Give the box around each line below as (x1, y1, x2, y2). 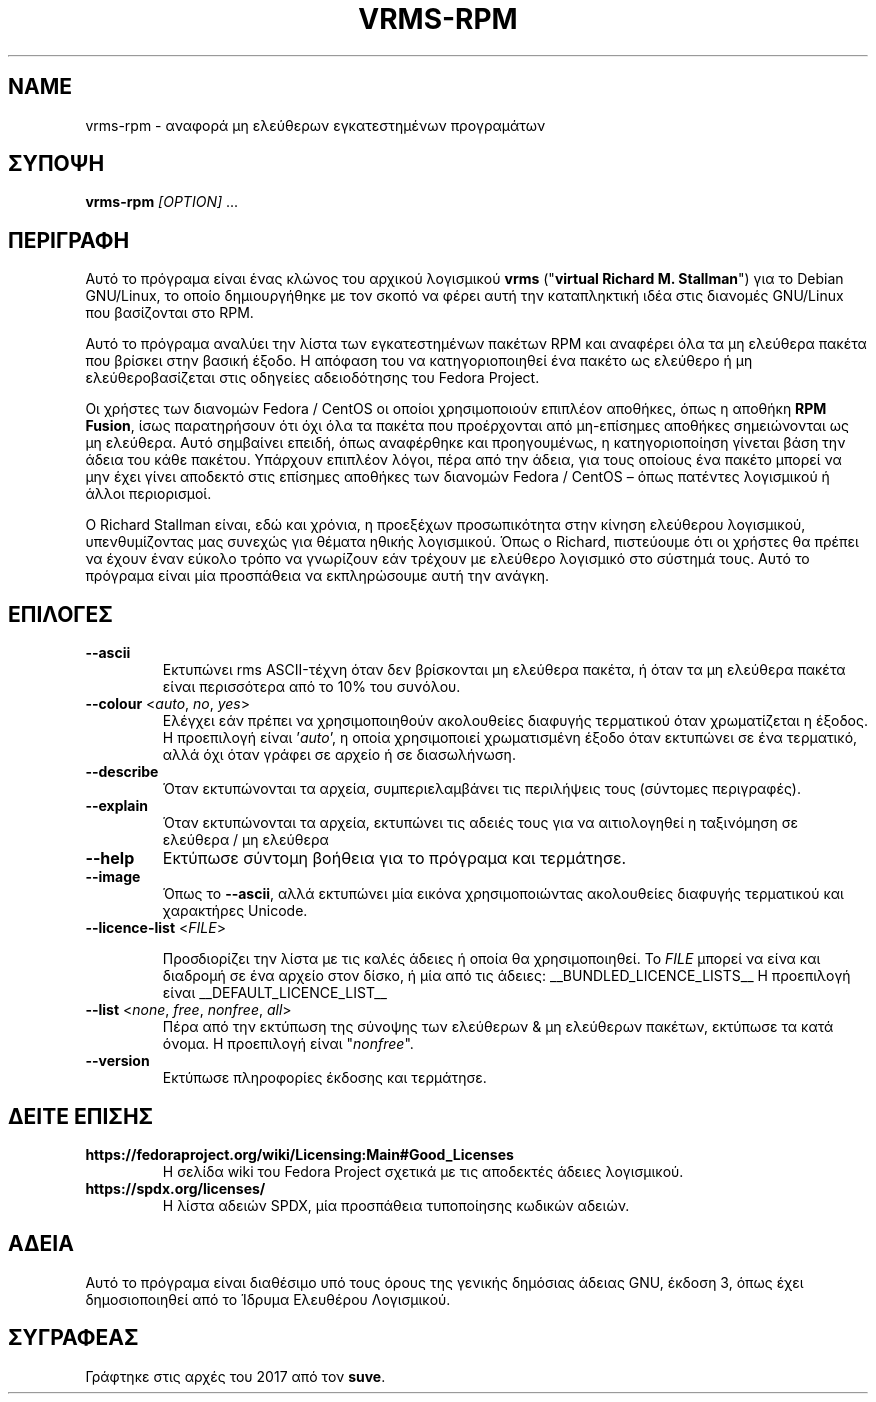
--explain (85, 797, 148, 815)
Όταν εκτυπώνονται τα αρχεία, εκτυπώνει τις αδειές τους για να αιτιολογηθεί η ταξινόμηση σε (162, 814, 798, 832)
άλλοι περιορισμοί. (85, 485, 212, 503)
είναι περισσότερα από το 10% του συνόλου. (162, 678, 461, 696)
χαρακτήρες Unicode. (162, 902, 308, 920)
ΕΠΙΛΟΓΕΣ (8, 601, 113, 627)
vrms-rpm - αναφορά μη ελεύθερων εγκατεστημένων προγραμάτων (85, 116, 546, 134)
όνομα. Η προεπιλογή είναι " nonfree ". (162, 1035, 414, 1053)
